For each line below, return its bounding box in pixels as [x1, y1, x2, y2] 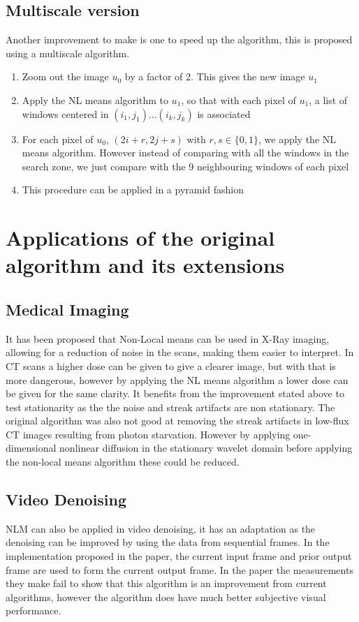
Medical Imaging [6, 298, 129, 320]
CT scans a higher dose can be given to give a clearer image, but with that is [6, 358, 336, 373]
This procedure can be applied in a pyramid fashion [22, 182, 244, 197]
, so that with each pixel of [181, 92, 296, 107]
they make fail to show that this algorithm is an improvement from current [6, 576, 327, 591]
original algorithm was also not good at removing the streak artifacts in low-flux [6, 413, 349, 428]
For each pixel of [22, 131, 94, 146]
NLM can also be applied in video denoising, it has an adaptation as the [6, 521, 316, 535]
